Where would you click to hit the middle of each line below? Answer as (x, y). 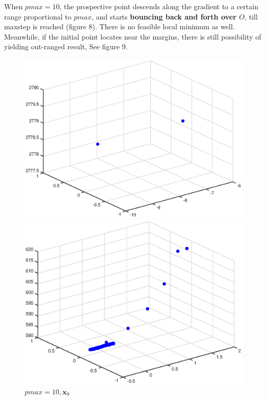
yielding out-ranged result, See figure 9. (66, 46)
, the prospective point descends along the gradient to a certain (159, 6)
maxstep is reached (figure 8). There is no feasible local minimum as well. (120, 26)
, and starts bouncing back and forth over (164, 16)
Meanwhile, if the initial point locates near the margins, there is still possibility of (133, 36)
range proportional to (38, 16)
